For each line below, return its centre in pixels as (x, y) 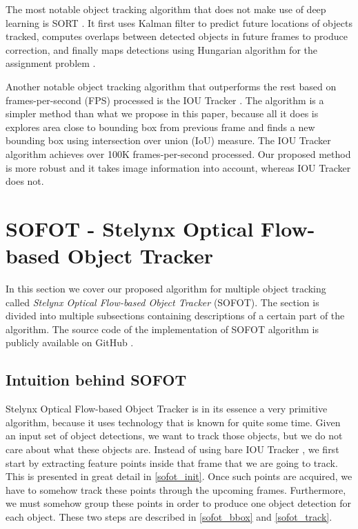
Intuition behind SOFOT (96, 380)
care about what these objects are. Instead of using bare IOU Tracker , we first (172, 449)
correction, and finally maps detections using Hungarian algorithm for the (161, 49)
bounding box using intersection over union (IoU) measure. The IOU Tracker (168, 140)
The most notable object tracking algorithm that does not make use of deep (166, 9)
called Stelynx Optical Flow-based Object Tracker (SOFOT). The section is (162, 302)
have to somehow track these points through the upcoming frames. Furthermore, (176, 489)
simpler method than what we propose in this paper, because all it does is (162, 113)
